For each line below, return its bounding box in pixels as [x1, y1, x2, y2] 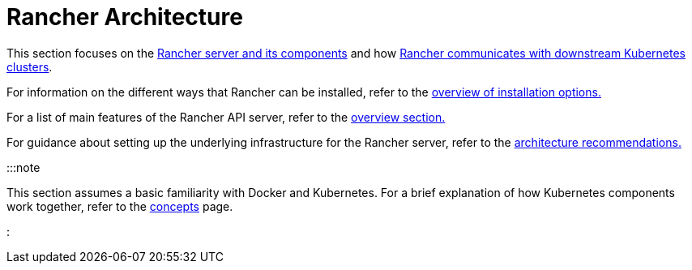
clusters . [6, 59, 53, 74]
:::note [6, 160, 41, 174]
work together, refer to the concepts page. [6, 199, 233, 213]
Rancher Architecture [6, 3, 243, 31]
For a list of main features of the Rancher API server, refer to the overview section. [6, 109, 446, 124]
